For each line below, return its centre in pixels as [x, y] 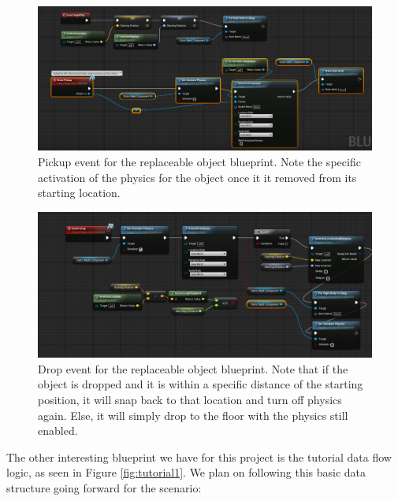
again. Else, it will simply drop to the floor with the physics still [193, 415]
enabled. [58, 430]
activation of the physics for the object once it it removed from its [197, 177]
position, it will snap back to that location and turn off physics [190, 400]
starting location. [79, 193]
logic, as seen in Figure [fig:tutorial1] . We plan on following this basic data [186, 472]
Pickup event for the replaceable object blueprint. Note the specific [199, 162]
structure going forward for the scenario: [104, 488]
